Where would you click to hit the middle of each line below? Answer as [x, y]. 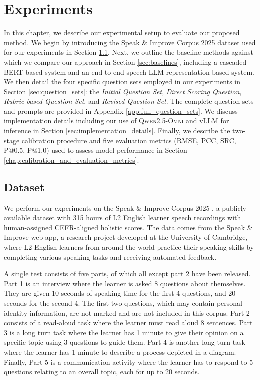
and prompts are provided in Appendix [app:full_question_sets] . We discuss [121, 110]
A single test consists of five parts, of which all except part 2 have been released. [127, 274]
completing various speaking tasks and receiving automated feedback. [110, 257]
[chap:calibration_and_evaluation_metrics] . [72, 159]
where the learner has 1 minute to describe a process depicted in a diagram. [120, 352]
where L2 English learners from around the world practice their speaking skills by [129, 247]
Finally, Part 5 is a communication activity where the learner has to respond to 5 [129, 362]
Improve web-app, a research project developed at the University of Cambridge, [126, 237]
